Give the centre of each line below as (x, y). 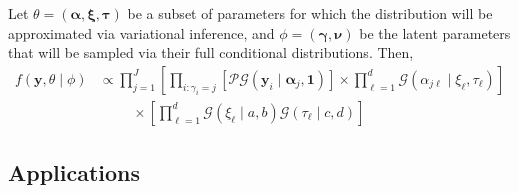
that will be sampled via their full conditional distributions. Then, (211, 52)
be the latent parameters (435, 32)
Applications (74, 172)
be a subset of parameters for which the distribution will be (310, 13)
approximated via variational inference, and (141, 32)
